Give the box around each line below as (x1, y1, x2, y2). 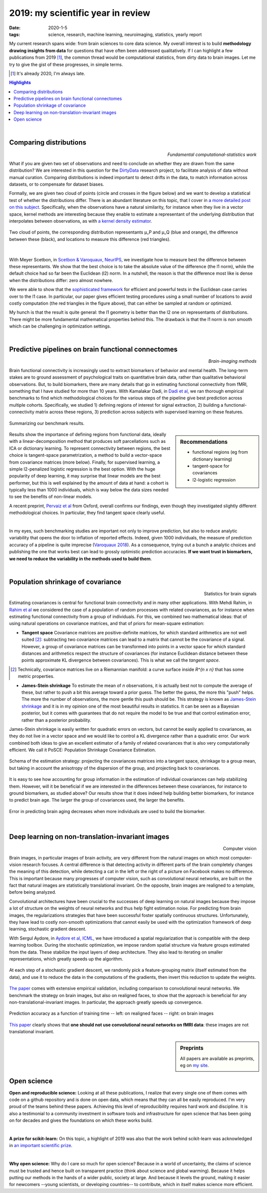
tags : (9, 31, 20, 37)
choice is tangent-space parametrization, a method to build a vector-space (9, 452, 162, 458)
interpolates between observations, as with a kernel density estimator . (9, 218, 152, 224)
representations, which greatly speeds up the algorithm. (9, 955, 124, 962)
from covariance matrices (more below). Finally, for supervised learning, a (9, 459, 160, 465)
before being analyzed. (9, 889, 56, 895)
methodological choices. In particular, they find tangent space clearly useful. (9, 510, 166, 516)
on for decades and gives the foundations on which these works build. (9, 1117, 153, 1123)
